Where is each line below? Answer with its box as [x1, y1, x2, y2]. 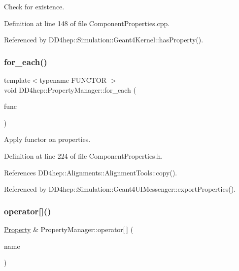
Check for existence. [4, 1, 65, 11]
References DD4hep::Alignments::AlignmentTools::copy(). [4, 167, 177, 177]
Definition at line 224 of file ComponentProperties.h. [4, 150, 163, 161]
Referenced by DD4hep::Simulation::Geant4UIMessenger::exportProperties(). [4, 184, 236, 194]
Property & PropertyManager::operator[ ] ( [4, 224, 134, 234]
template [4, 75, 31, 85]
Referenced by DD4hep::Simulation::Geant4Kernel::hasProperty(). [4, 34, 204, 45]
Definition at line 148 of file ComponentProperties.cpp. [4, 18, 170, 28]
